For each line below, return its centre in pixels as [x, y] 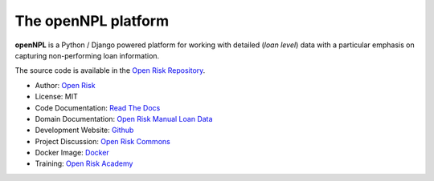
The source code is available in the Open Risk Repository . [110, 70]
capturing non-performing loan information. [87, 55]
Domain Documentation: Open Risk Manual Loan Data [124, 119]
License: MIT [56, 97]
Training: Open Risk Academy [84, 163]
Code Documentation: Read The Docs [98, 107]
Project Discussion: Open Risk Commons [102, 141]
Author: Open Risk [65, 85]
